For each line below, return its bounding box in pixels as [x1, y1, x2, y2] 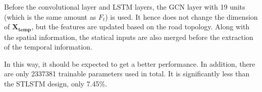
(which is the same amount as [4, 11, 96, 22]
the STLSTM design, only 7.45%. [4, 78, 108, 89]
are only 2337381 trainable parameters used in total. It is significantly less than [4, 68, 249, 79]
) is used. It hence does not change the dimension [105, 11, 258, 22]
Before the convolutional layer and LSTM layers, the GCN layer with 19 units [4, 2, 245, 12]
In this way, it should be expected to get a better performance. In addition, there [4, 58, 255, 69]
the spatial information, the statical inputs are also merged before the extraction [4, 31, 253, 42]
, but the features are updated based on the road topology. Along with [31, 21, 250, 32]
